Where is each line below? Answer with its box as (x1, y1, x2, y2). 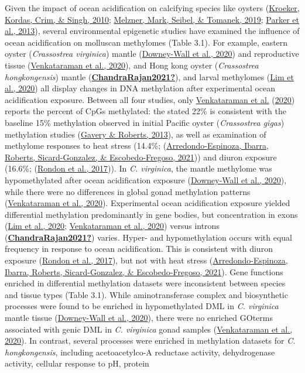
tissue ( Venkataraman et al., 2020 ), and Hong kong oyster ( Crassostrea (5, 59, 259, 71)
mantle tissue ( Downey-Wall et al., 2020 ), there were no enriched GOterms (5, 312, 273, 324)
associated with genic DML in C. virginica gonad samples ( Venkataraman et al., (5, 323, 293, 335)
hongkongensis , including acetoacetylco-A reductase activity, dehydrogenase (5, 345, 275, 358)
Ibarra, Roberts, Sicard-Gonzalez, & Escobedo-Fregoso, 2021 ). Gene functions (5, 265, 283, 278)
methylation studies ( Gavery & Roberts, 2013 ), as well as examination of (5, 128, 266, 140)
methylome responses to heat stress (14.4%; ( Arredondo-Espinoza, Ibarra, (5, 139, 269, 152)
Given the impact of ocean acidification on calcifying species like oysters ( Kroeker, (5, 2, 300, 13)
